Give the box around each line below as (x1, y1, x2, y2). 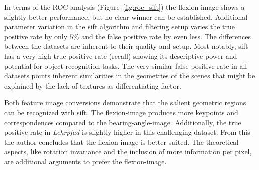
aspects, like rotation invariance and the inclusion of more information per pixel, (4, 146, 252, 157)
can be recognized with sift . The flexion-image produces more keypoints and (4, 107, 238, 117)
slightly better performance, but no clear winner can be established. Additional (4, 11, 248, 22)
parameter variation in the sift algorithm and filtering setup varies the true (4, 21, 235, 32)
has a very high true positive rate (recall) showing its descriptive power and (4, 50, 237, 61)
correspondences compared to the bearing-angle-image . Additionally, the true (4, 117, 241, 127)
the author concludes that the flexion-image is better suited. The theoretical (4, 136, 239, 147)
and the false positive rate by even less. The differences (81, 31, 251, 41)
